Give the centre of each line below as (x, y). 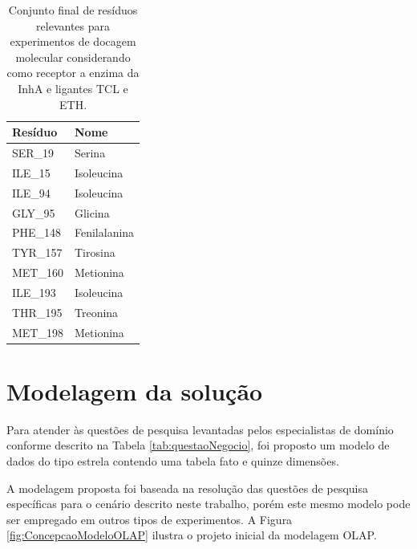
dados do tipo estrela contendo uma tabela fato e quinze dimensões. (173, 461)
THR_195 (37, 312)
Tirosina (95, 252)
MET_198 (38, 332)
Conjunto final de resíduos (73, 10)
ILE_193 (34, 292)
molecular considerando (73, 57)
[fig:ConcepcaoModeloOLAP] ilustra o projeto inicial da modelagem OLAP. (192, 535)
